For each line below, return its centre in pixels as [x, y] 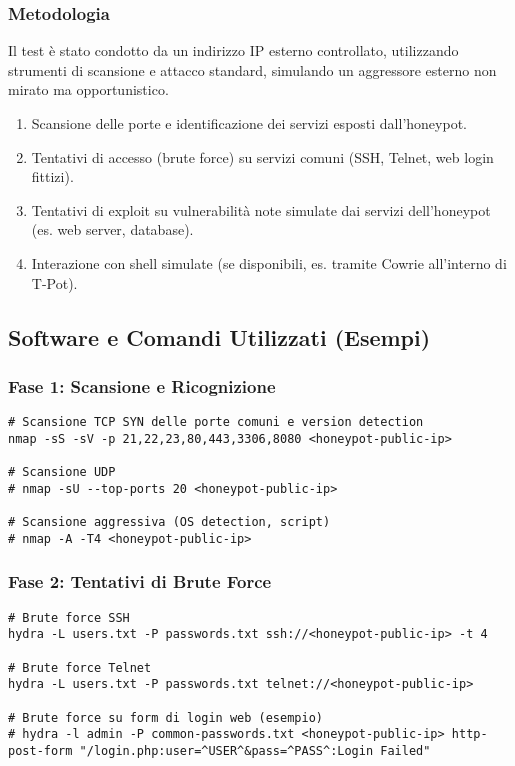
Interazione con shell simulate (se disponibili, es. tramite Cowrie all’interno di [269, 262]
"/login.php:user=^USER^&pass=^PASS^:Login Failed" [255, 750]
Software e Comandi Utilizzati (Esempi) [219, 336]
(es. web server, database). [112, 229]
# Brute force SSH [69, 617]
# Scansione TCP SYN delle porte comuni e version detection [216, 422]
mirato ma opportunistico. [88, 89]
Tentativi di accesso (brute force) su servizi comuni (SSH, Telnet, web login [262, 156]
